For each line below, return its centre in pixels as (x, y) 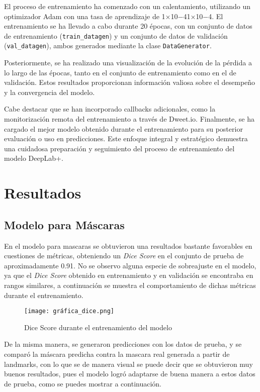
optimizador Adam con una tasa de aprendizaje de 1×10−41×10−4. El (114, 16)
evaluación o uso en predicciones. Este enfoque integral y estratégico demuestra (126, 138)
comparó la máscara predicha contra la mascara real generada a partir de (117, 354)
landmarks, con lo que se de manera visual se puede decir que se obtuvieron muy (128, 364)
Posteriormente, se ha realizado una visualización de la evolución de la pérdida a (128, 63)
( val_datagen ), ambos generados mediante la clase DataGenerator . (108, 45)
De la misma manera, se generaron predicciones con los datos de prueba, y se (123, 344)
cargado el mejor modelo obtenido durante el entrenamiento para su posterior (123, 128)
